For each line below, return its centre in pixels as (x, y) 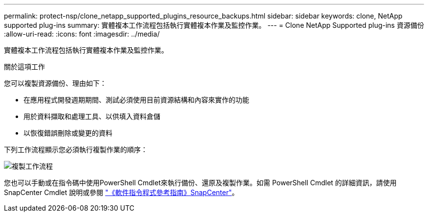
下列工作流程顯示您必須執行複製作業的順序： (76, 149)
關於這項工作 (24, 67)
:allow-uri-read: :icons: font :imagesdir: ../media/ (82, 34)
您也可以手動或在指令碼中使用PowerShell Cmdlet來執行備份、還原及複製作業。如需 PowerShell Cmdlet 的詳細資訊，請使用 (200, 183)
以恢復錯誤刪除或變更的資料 (68, 133)
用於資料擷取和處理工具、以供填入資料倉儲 (92, 116)
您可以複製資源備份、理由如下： (55, 83)
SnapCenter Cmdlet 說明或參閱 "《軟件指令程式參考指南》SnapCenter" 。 (121, 192)
